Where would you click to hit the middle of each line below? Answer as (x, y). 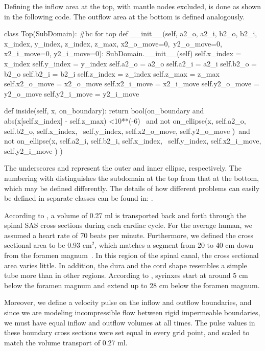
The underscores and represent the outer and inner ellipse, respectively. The (123, 168)
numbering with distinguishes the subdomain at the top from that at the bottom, (131, 178)
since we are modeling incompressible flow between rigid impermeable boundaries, (132, 312)
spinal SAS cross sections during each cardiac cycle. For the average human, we (128, 225)
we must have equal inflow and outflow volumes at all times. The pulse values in (130, 322)
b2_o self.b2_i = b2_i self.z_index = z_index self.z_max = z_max (112, 73)
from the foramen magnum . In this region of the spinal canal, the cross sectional (131, 255)
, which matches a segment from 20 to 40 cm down (174, 245)
